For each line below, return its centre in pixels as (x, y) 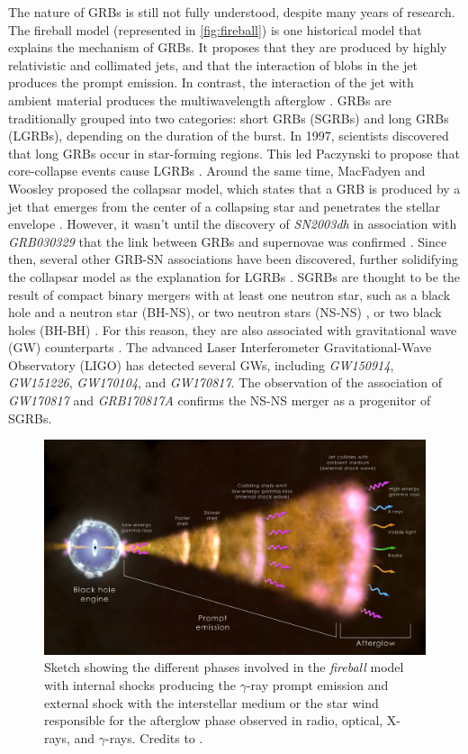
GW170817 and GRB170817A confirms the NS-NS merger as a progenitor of (220, 400)
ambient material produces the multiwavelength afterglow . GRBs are (200, 100)
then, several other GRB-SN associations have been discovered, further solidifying (234, 259)
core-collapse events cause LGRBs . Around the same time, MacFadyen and (217, 171)
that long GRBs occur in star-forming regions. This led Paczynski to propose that (234, 153)
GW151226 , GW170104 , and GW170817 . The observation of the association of (225, 382)
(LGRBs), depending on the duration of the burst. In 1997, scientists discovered (229, 136)
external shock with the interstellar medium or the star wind (211, 702)
